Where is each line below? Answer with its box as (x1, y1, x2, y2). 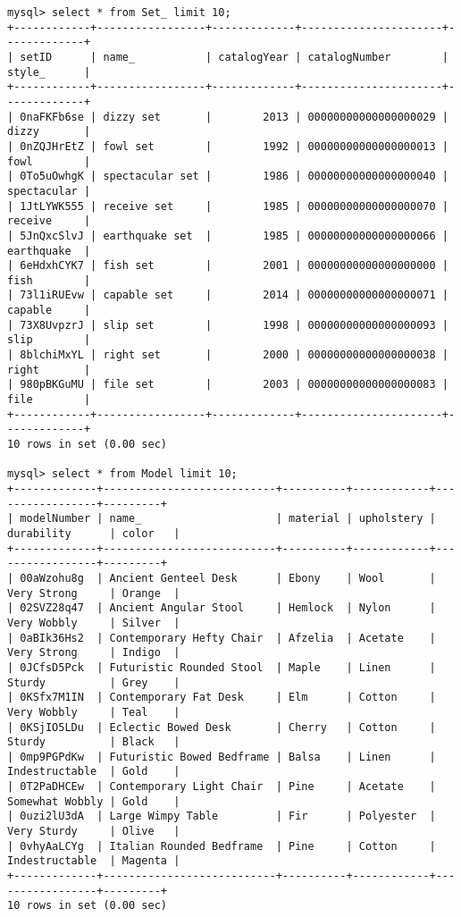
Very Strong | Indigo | (7, 646, 180, 660)
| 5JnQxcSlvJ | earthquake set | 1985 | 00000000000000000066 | (7, 229, 448, 242)
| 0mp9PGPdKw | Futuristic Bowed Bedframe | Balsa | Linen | (7, 750, 436, 763)
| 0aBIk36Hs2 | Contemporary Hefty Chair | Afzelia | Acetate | (7, 631, 436, 644)
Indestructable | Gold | (7, 765, 180, 778)
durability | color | (7, 526, 180, 540)
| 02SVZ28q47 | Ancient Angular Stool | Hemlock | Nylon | (7, 602, 436, 615)
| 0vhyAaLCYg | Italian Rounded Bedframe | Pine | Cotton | (7, 839, 436, 853)
